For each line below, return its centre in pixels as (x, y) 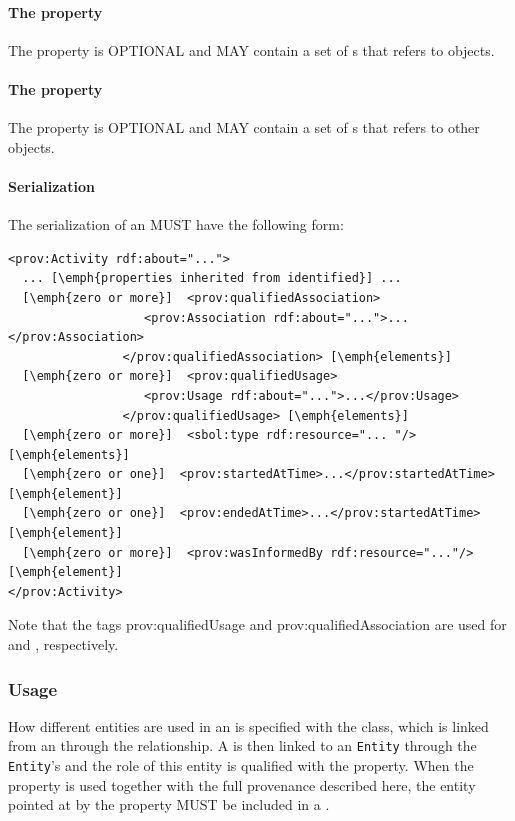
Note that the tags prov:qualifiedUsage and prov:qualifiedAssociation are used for (257, 624)
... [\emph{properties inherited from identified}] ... (212, 278)
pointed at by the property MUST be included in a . (169, 804)
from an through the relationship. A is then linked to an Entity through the (242, 745)
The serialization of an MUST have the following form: (176, 224)
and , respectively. (63, 644)
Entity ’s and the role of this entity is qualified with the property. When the (241, 765)
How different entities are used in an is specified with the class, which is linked (248, 725)
